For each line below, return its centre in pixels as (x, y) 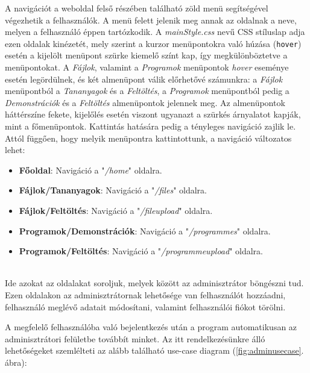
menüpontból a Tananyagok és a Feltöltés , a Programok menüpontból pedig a (147, 91)
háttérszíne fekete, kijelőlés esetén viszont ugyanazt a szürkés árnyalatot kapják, (153, 114)
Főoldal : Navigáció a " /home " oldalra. (90, 170)
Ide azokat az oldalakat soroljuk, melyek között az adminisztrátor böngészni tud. (154, 283)
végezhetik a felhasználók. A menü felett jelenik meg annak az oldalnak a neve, (151, 20)
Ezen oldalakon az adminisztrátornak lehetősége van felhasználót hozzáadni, (145, 294)
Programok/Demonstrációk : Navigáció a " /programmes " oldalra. (145, 230)
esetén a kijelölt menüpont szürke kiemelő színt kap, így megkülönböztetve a (146, 55)
